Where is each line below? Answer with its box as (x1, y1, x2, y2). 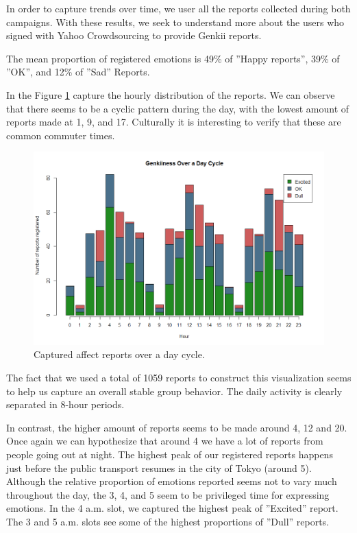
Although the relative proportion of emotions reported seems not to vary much (6, 474, 337, 488)
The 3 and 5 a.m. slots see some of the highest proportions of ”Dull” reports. (6, 514, 330, 528)
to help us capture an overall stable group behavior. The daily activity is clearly (6, 383, 343, 398)
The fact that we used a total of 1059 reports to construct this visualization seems (6, 370, 352, 385)
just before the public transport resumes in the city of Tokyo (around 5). (6, 460, 312, 475)
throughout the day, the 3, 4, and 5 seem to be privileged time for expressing (6, 487, 330, 501)
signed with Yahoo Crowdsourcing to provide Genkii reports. (6, 28, 262, 43)
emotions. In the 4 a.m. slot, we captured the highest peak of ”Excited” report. (6, 501, 338, 515)
